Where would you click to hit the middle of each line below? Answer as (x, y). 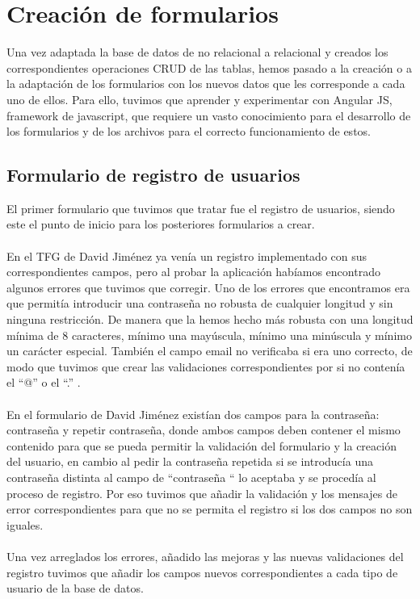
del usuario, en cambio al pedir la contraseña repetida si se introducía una (190, 461)
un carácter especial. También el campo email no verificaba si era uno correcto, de (210, 351)
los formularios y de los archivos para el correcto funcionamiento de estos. (189, 131)
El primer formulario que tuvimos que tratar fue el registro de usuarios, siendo (201, 208)
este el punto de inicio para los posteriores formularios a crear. (161, 224)
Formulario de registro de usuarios (153, 175)
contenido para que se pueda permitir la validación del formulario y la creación (202, 445)
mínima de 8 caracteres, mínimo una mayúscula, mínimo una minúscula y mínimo (209, 335)
